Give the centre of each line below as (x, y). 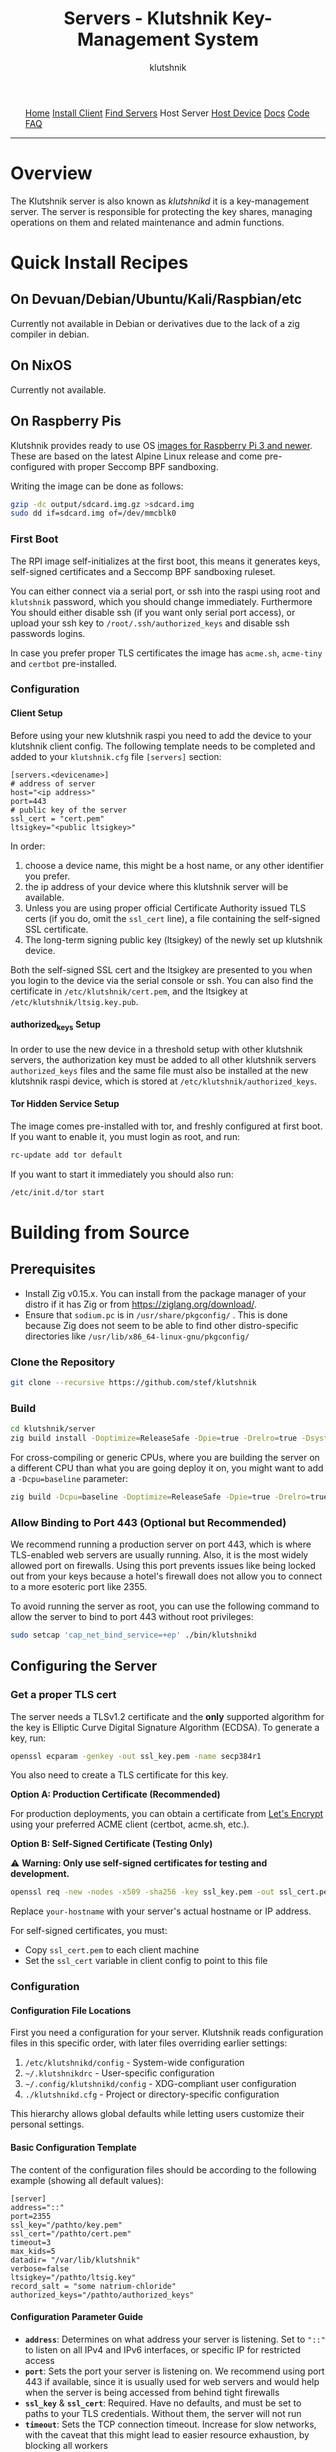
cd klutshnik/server (53, 1429)
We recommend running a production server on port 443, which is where (161, 1544)
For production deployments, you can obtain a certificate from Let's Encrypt (167, 1814)
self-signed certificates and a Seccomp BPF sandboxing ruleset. (143, 571)
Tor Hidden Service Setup (65, 1104)
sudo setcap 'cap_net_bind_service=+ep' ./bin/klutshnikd (133, 1635)
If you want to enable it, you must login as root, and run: (125, 1136)
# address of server (53, 783)
